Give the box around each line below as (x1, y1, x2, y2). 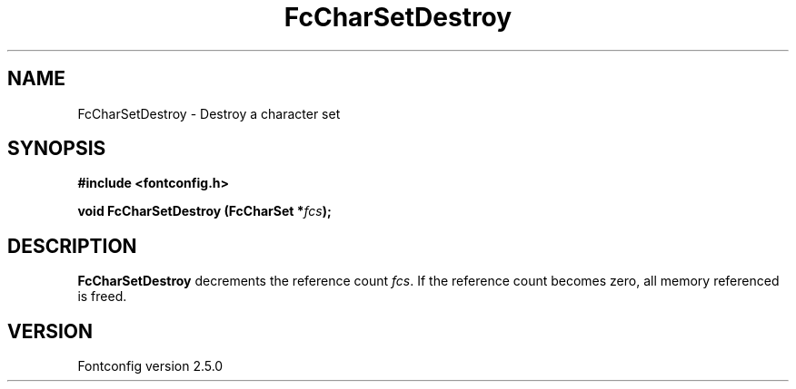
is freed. (77, 288, 127, 305)
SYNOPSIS (7, 137, 106, 160)
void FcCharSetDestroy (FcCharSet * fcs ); (77, 203, 332, 219)
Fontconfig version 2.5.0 (77, 358, 224, 374)
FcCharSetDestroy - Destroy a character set (77, 105, 341, 122)
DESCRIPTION (7, 234, 137, 258)
